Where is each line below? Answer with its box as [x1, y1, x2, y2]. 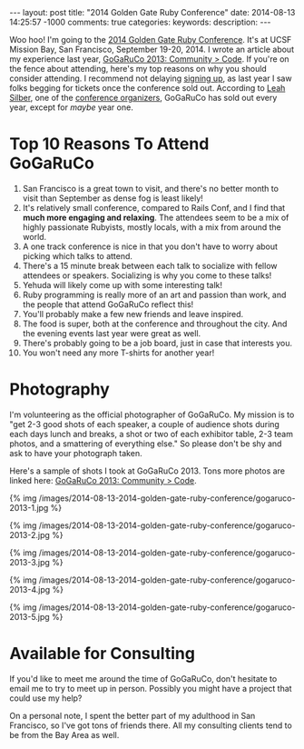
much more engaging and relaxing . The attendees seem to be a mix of [22, 212, 289, 223]
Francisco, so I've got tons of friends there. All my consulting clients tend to [9, 720, 292, 731]
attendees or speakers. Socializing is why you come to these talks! [22, 270, 272, 281]
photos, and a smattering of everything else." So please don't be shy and [9, 438, 282, 449]
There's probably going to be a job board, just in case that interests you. [22, 337, 293, 348]
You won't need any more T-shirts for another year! [22, 347, 215, 358]
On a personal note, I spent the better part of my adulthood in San [9, 710, 256, 721]
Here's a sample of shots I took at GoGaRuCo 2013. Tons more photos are [9, 465, 286, 476]
